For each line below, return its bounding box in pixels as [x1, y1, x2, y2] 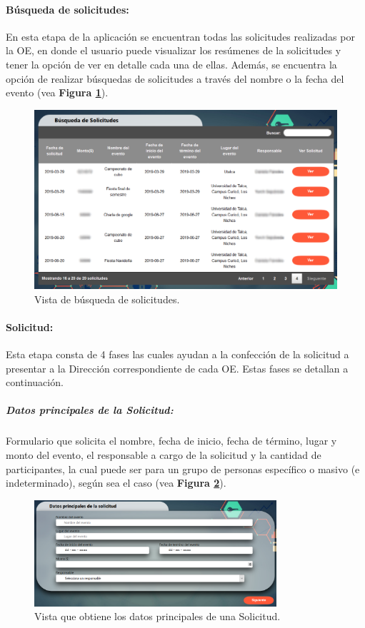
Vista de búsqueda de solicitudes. [34, 291, 180, 306]
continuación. [6, 375, 64, 390]
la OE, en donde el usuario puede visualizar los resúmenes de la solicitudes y [6, 43, 341, 58]
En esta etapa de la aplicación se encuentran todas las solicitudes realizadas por [6, 29, 355, 44]
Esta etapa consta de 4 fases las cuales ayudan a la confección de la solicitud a [6, 347, 349, 362]
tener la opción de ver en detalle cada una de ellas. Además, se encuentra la [6, 56, 337, 71]
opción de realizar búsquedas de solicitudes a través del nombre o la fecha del [6, 71, 344, 86]
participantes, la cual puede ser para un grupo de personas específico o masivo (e [6, 461, 360, 476]
